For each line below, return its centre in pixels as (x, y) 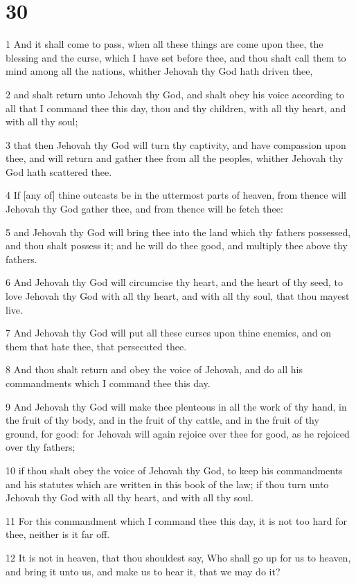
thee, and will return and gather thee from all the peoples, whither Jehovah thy (175, 158)
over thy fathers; (41, 447)
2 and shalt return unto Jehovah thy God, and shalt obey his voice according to (175, 94)
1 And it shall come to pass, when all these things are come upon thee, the (164, 44)
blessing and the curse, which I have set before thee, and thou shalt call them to (176, 57)
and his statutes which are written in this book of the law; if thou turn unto (167, 484)
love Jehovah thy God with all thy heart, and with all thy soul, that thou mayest (178, 296)
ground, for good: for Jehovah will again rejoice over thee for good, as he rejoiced (178, 433)
